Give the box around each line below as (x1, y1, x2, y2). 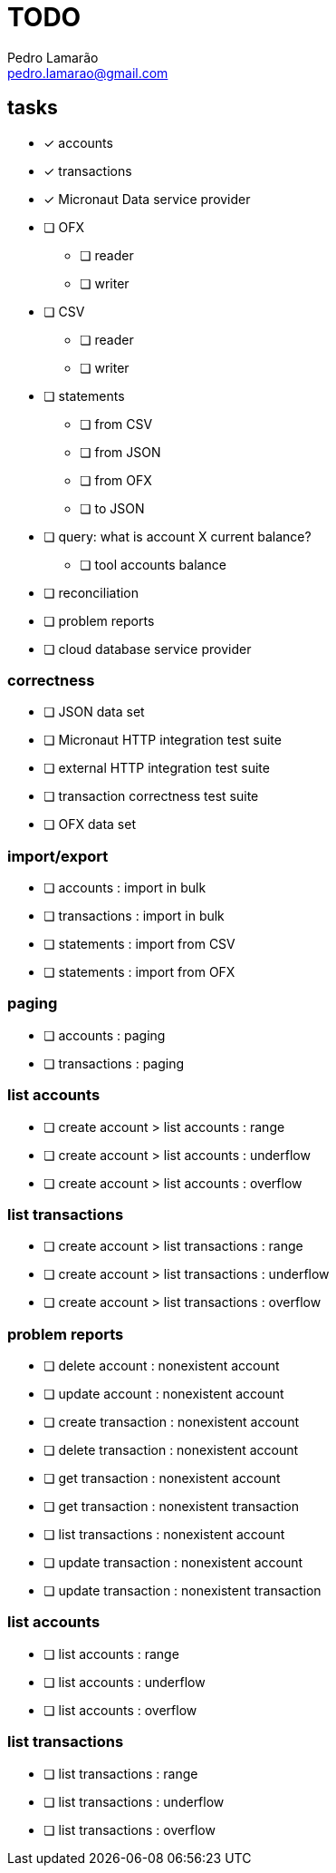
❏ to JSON (80, 500, 145, 516)
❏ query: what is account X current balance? (43, 528, 312, 544)
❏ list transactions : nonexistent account (43, 1527, 285, 1543)
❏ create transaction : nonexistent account (43, 1414, 299, 1430)
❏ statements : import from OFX (43, 964, 235, 980)
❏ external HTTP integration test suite (43, 760, 270, 776)
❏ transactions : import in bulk (43, 908, 225, 924)
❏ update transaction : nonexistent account (43, 1555, 303, 1571)
